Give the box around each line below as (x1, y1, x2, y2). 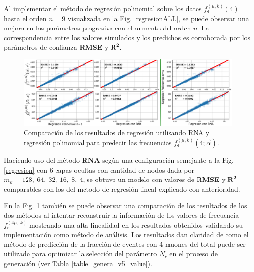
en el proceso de (169, 248, 218, 259)
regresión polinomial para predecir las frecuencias (24, 137, 172, 147)
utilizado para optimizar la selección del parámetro (4, 248, 157, 259)
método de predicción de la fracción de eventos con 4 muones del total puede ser (4, 239, 246, 249)
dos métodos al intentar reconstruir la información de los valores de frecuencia (4, 210, 239, 220)
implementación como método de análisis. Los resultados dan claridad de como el (4, 229, 249, 240)
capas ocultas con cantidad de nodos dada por (55, 164, 194, 175)
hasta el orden (4, 13, 47, 23)
